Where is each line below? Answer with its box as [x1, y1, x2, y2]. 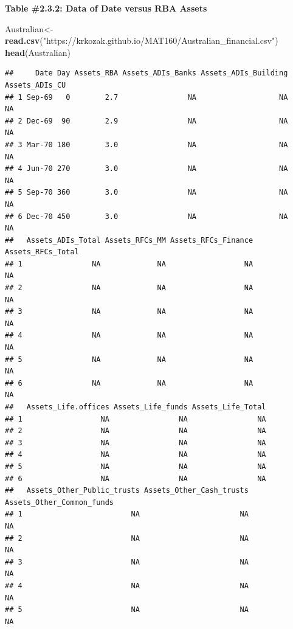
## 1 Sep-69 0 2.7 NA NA [5, 92, 288, 102]
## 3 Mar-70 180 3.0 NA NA [5, 140, 288, 149]
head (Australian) [5, 46, 71, 58]
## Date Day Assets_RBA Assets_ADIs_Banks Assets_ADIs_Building [5, 69, 288, 78]
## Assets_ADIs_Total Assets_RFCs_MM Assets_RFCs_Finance [5, 235, 253, 245]
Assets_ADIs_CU [5, 80, 66, 89]
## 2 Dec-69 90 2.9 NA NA [5, 116, 288, 125]
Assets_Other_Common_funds [5, 498, 114, 507]
